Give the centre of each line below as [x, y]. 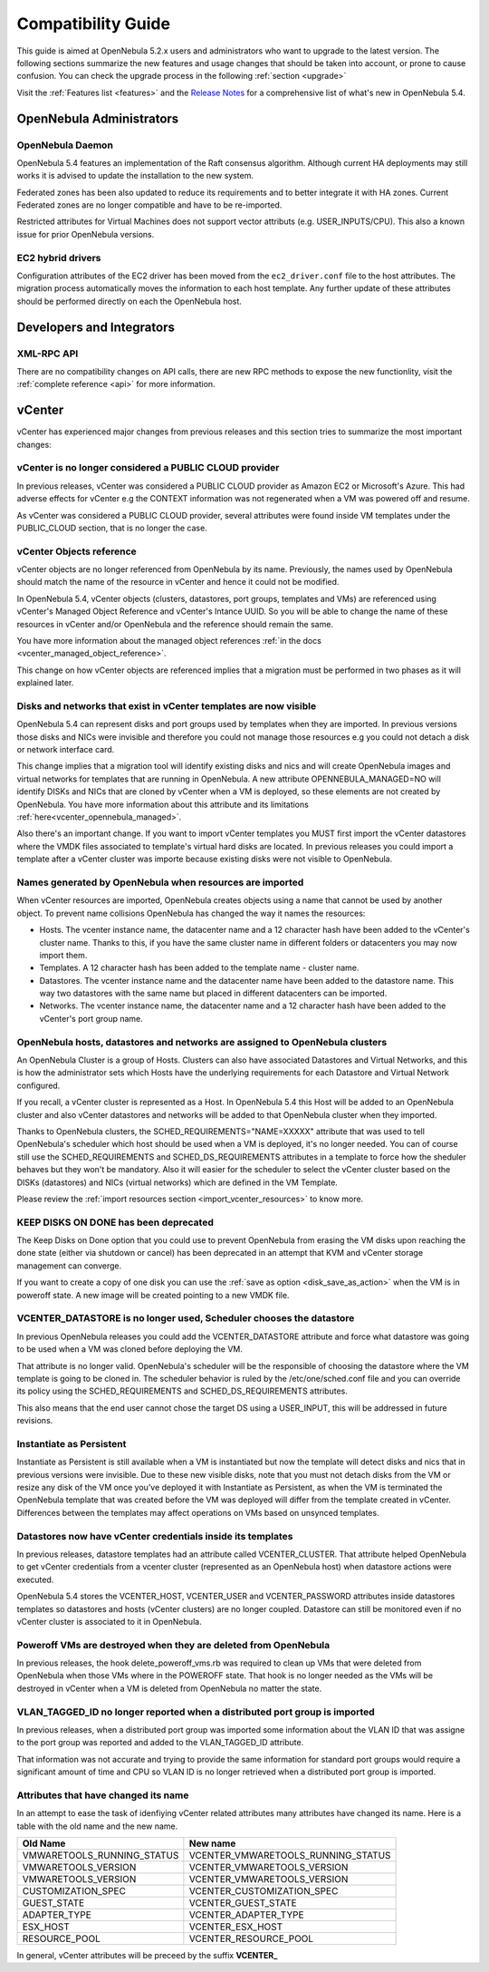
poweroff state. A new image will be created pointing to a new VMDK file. [153, 1295]
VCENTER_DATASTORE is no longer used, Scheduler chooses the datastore [186, 1318]
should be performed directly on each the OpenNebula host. [129, 301]
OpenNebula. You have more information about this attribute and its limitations [163, 804]
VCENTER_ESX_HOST [236, 1927]
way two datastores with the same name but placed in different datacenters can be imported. [213, 994]
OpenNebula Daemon [65, 145]
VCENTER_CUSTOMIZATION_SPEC [264, 1891]
